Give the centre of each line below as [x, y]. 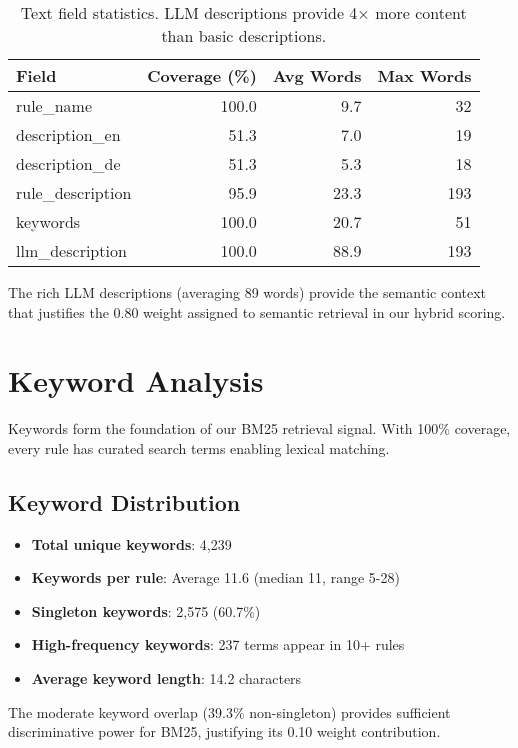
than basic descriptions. [244, 35]
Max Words [424, 75]
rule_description [74, 192]
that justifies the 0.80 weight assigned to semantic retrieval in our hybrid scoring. [257, 311]
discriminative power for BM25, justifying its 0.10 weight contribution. [224, 731]
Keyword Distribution [124, 501]
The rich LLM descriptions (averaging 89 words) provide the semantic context [247, 292]
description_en [68, 134]
